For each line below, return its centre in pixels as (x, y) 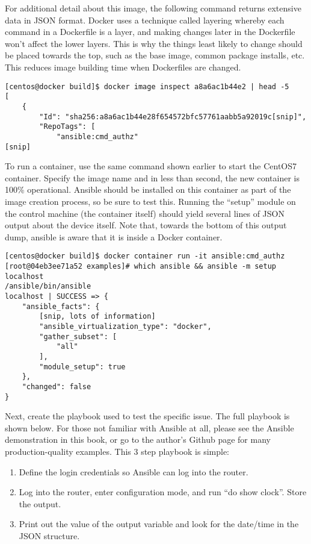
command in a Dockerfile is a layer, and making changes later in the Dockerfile (150, 32)
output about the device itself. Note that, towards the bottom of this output (146, 225)
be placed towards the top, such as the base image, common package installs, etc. (155, 55)
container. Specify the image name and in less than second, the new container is (152, 177)
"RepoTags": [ (67, 127)
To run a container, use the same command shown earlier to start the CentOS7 (151, 166)
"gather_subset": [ (78, 336)
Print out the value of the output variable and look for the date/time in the (159, 524)
